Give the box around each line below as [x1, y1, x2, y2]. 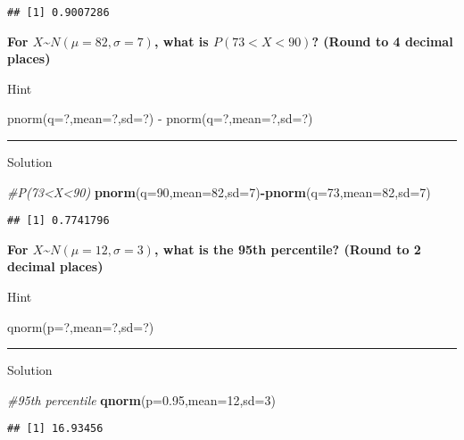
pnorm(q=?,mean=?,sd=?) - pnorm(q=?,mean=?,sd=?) [7, 109, 313, 128]
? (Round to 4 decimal [311, 31, 453, 50]
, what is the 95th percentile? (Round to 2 [153, 239, 421, 258]
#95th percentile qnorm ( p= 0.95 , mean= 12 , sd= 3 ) [7, 390, 276, 409]
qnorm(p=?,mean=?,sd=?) [7, 317, 154, 336]
